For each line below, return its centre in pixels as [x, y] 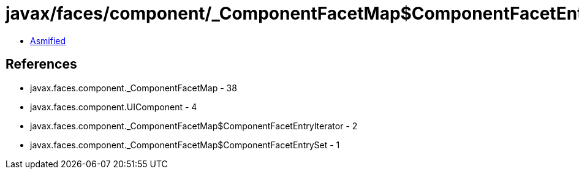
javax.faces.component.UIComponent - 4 [114, 107]
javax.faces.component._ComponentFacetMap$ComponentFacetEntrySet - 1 [185, 145]
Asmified [48, 40]
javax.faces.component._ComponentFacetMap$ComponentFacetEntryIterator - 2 [194, 126]
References [41, 64]
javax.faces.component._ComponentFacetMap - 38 [134, 88]
